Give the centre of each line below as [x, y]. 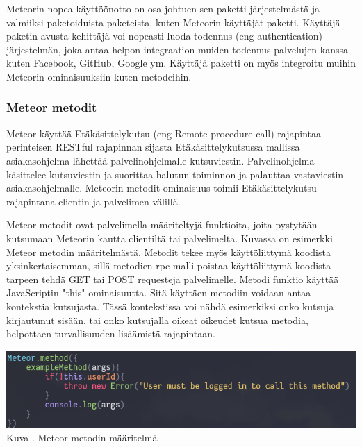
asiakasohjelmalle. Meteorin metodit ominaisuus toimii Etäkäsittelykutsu [162, 188]
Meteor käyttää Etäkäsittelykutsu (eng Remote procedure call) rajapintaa [164, 133]
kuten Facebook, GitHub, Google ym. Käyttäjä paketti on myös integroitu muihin [181, 63]
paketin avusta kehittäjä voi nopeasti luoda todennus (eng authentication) [164, 36]
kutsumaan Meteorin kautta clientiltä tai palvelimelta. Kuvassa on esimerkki [170, 238]
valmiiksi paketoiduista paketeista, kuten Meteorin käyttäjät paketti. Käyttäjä [173, 22]
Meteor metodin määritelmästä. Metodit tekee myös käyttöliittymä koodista [168, 252]
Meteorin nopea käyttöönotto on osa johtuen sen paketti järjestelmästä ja [163, 8]
